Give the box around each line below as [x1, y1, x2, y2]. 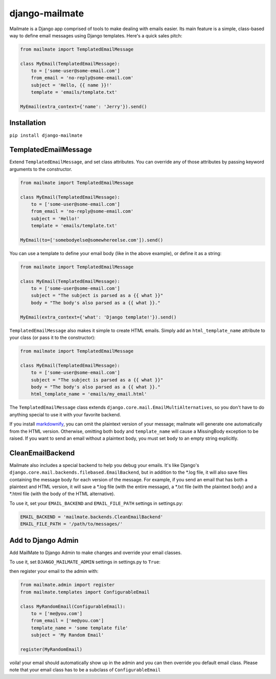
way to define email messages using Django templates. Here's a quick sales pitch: [9, 32, 182, 38]
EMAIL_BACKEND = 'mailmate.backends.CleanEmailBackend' [20, 514, 164, 520]
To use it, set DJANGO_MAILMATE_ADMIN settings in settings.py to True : [9, 559, 160, 565]
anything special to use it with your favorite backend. [9, 411, 121, 417]
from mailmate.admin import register [20, 582, 115, 588]
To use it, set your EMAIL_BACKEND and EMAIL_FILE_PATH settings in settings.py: [9, 500, 183, 506]
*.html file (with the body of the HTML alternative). [9, 491, 115, 497]
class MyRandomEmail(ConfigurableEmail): [20, 603, 126, 609]
